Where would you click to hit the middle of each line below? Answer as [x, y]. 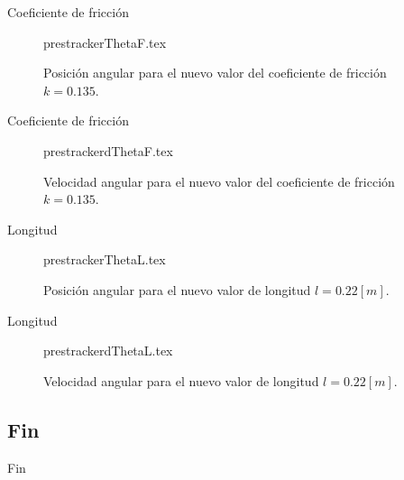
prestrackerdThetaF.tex [108, 150]
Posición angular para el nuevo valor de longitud [177, 289]
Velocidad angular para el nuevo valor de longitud [181, 380]
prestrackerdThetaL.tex [108, 351]
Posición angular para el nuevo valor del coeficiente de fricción [215, 73]
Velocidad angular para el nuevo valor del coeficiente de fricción [219, 181]
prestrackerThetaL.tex [105, 259]
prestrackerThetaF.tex [105, 42]
